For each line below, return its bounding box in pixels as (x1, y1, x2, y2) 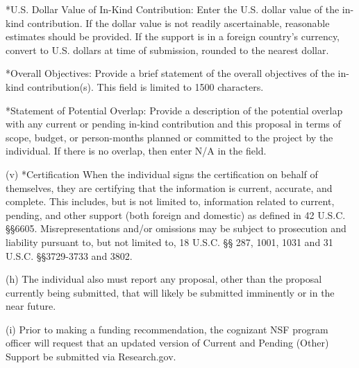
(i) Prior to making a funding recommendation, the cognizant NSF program (6, 322, 328, 336)
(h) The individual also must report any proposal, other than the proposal (6, 272, 322, 286)
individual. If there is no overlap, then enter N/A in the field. (6, 143, 267, 158)
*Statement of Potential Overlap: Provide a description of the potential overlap (6, 103, 343, 117)
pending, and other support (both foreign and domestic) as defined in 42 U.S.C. (6, 207, 346, 222)
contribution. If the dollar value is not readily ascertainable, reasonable (27, 15, 330, 30)
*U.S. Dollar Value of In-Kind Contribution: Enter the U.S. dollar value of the (6, 2, 340, 16)
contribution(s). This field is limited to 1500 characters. (27, 79, 264, 94)
